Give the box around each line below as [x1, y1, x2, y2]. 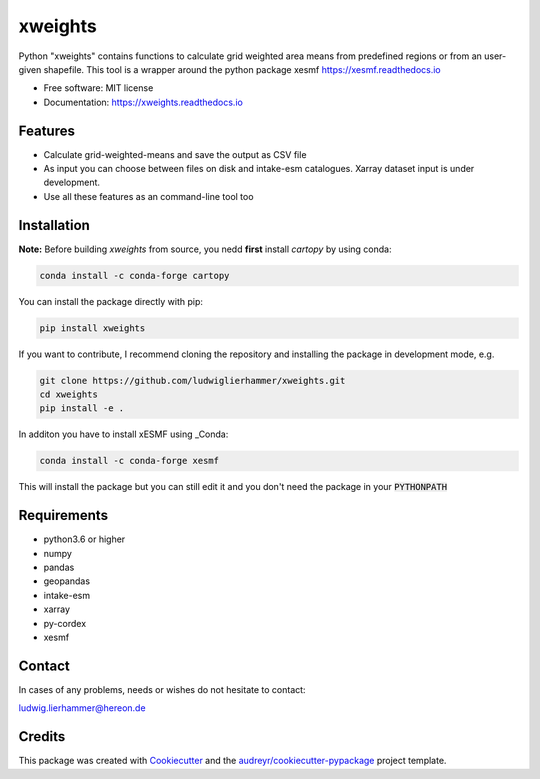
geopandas [43, 575, 90, 587]
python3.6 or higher [43, 533, 126, 545]
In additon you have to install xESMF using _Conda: [18, 428, 229, 440]
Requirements [18, 507, 109, 524]
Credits [18, 728, 66, 745]
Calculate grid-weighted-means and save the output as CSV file [43, 148, 307, 160]
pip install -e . [39, 403, 125, 414]
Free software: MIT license [43, 82, 154, 94]
